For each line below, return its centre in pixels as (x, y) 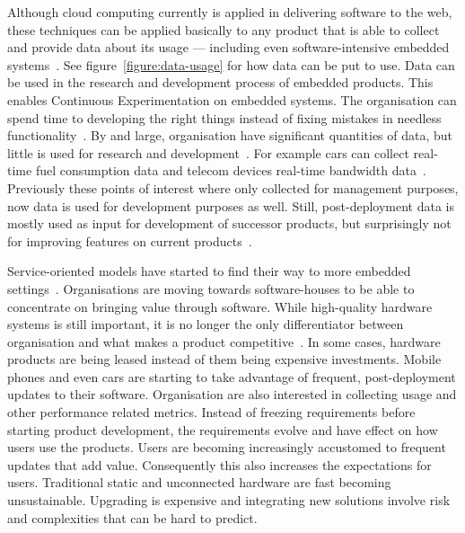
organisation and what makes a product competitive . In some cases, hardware (224, 341)
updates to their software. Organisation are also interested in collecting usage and (232, 394)
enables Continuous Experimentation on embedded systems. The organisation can (232, 99)
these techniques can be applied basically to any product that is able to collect (224, 29)
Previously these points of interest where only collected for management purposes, (233, 187)
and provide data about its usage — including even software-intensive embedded (228, 47)
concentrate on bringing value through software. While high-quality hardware (220, 306)
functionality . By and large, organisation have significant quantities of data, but (230, 135)
